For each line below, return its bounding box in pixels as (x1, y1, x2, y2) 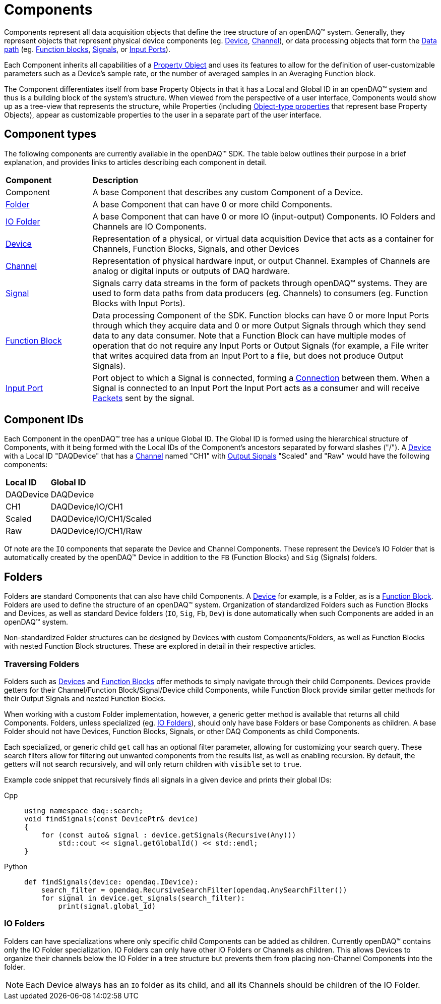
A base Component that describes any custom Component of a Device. (92, 187, 363, 197)
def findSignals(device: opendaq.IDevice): (24, 878, 199, 886)
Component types (4, 128, 97, 141)
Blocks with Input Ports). (92, 298, 185, 308)
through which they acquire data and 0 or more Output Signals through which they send (92, 320, 426, 330)
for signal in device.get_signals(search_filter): (41, 894, 245, 903)
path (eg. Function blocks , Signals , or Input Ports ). (4, 44, 170, 53)
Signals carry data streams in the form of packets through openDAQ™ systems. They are (92, 277, 427, 288)
